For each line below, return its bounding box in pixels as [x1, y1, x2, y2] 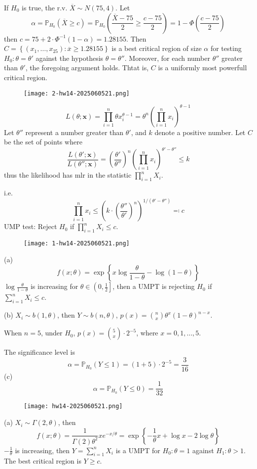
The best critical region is [4, 456, 81, 466]
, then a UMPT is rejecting [112, 281, 195, 291]
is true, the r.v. [21, 2, 68, 12]
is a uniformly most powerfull [158, 62, 247, 73]
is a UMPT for [115, 445, 160, 455]
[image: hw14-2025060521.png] [24, 403, 123, 410]
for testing [210, 43, 242, 53]
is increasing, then [15, 445, 70, 455]
